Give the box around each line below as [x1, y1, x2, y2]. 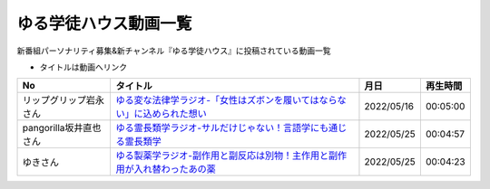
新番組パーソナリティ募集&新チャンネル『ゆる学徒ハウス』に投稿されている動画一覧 [16, 45, 331, 56]
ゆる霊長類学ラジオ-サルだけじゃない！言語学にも [115, 122, 329, 135]
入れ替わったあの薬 [133, 163, 217, 175]
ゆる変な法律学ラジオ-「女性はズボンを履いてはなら [115, 94, 338, 107]
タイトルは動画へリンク [39, 61, 127, 72]
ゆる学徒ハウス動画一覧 [16, 14, 192, 33]
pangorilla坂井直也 [22, 122, 102, 135]
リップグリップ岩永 [22, 94, 104, 107]
